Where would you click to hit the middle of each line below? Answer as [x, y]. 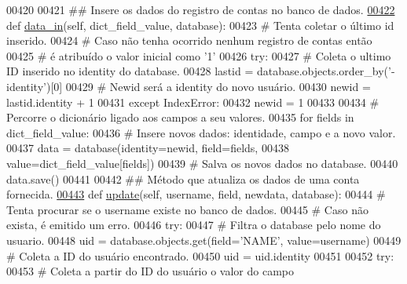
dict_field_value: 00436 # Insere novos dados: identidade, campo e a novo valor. [201, 132]
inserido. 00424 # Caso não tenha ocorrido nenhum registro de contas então [189, 40]
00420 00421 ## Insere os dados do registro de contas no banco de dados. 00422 [201, 9]
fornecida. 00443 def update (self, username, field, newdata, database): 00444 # [196, 194]
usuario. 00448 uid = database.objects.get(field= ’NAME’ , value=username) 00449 [204, 240]
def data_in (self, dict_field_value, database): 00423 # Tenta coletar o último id [200, 25]
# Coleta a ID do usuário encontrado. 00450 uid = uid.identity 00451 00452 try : [200, 255]
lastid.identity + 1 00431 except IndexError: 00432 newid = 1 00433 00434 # [193, 102]
